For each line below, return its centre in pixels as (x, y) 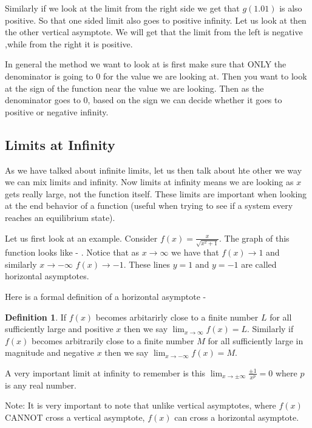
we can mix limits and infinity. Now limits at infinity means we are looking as (149, 182)
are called (259, 264)
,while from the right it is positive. (69, 43)
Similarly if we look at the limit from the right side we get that (122, 8)
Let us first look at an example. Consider (81, 238)
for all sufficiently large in (256, 340)
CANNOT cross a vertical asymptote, (75, 417)
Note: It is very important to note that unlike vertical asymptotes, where (141, 405)
